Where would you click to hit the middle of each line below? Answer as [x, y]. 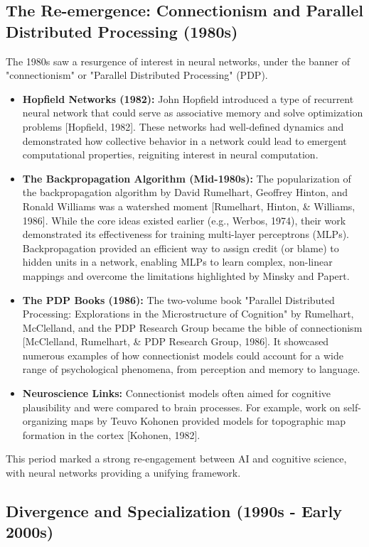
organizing [45, 421]
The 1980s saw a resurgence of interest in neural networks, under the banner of [178, 61]
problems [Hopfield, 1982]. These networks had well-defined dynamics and [183, 126]
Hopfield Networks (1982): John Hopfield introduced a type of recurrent [188, 98]
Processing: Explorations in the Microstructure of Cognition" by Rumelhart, [188, 314]
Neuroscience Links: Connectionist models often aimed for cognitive [177, 393]
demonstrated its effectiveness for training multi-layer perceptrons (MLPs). [186, 234]
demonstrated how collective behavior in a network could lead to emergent [184, 140]
